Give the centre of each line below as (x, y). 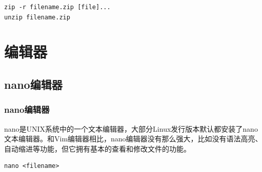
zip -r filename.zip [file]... (57, 7)
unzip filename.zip (37, 17)
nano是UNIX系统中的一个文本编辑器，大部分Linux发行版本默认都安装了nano (131, 128)
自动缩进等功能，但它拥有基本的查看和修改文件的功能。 (97, 148)
